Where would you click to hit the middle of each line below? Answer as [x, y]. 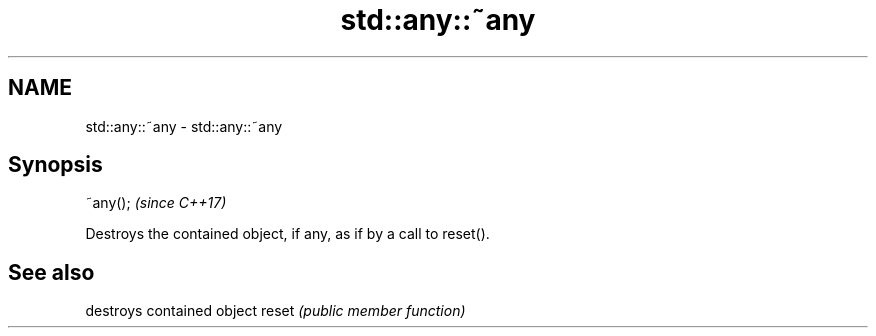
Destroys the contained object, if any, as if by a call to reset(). [287, 234]
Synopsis [55, 165]
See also [51, 272]
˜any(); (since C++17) [156, 203]
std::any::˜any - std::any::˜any [184, 126]
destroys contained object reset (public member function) [275, 311]
